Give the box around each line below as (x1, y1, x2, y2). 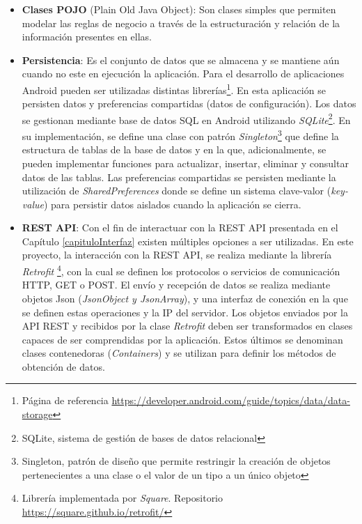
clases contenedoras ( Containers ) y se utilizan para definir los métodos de (22, 346, 336, 360)
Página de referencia (22, 393, 109, 408)
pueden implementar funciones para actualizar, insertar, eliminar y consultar (22, 155, 349, 170)
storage (22, 407, 53, 422)
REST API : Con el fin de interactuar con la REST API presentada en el (22, 220, 338, 235)
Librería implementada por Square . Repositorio (22, 491, 223, 505)
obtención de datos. (22, 359, 105, 373)
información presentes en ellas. (22, 29, 152, 44)
